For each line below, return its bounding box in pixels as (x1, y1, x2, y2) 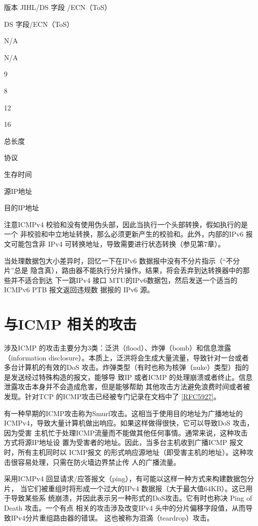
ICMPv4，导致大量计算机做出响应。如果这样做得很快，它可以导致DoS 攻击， (4, 418, 254, 428)
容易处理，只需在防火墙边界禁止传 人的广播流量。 (17, 456, 180, 467)
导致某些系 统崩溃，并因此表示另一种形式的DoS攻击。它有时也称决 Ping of (10, 493, 252, 503)
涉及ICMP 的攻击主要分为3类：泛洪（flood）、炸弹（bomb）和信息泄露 (4, 343, 231, 352)
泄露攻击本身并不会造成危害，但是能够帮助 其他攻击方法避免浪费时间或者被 (4, 381, 250, 392)
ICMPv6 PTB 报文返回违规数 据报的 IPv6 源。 (4, 284, 154, 295)
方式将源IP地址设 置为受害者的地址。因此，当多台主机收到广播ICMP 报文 (4, 437, 244, 447)
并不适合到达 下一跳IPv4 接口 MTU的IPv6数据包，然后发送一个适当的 (10, 274, 238, 285)
